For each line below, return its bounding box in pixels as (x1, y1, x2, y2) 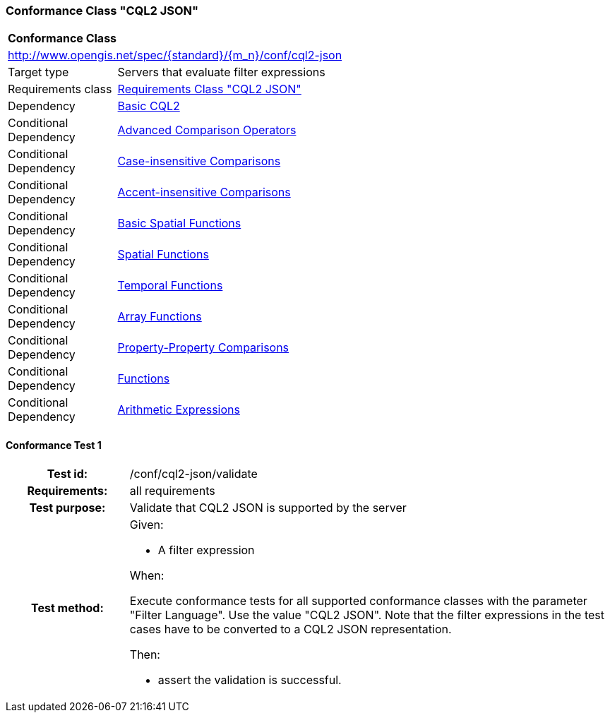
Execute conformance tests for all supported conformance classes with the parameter (129, 593, 587, 608)
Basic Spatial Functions (117, 216, 241, 231)
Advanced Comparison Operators (117, 123, 297, 138)
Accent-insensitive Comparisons (117, 185, 291, 200)
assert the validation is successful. (157, 672, 342, 687)
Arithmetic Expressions (117, 402, 240, 417)
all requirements (129, 483, 215, 498)
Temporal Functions (117, 278, 223, 293)
